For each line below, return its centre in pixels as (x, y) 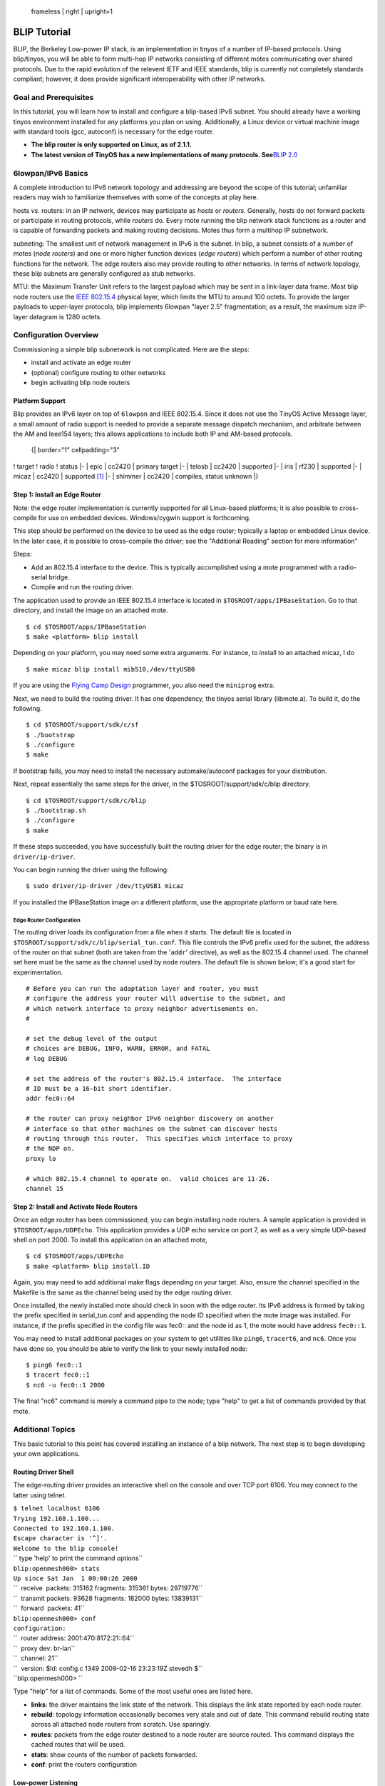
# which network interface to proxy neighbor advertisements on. (143, 1008)
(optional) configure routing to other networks (98, 372)
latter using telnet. (40, 1495)
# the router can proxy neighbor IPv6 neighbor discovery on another (150, 1119)
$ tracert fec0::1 (58, 1375)
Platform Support (39, 401)
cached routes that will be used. (78, 1745)
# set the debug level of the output (92, 1039)
